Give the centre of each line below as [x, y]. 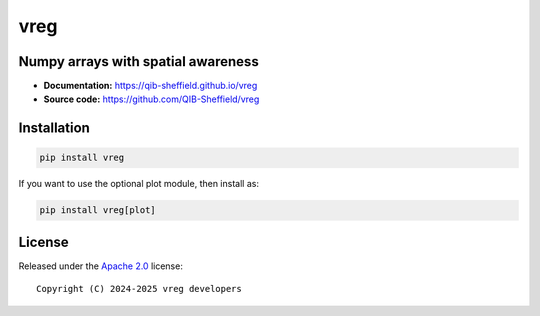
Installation [54, 128]
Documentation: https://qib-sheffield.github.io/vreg [150, 86]
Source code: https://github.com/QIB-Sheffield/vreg [151, 99]
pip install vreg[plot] [98, 210]
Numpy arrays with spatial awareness [138, 61]
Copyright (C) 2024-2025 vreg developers [139, 289]
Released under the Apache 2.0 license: [101, 266]
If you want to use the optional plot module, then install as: [139, 184]
